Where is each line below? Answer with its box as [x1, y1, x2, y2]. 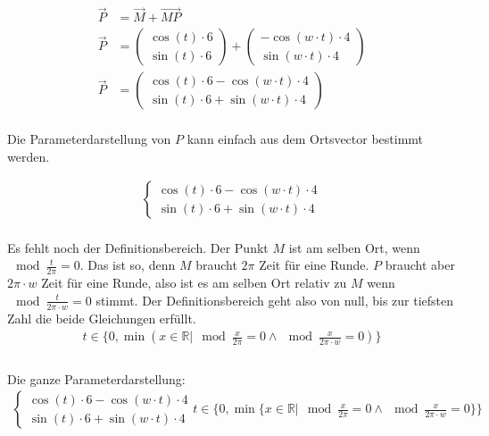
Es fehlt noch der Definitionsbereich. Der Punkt [7, 238, 269, 256]
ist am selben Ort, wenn [288, 238, 420, 256]
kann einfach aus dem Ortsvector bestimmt [186, 129, 424, 147]
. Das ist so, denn [79, 256, 176, 274]
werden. [7, 147, 50, 165]
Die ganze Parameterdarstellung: [7, 369, 186, 388]
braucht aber [385, 256, 455, 274]
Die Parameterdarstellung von [7, 129, 171, 147]
